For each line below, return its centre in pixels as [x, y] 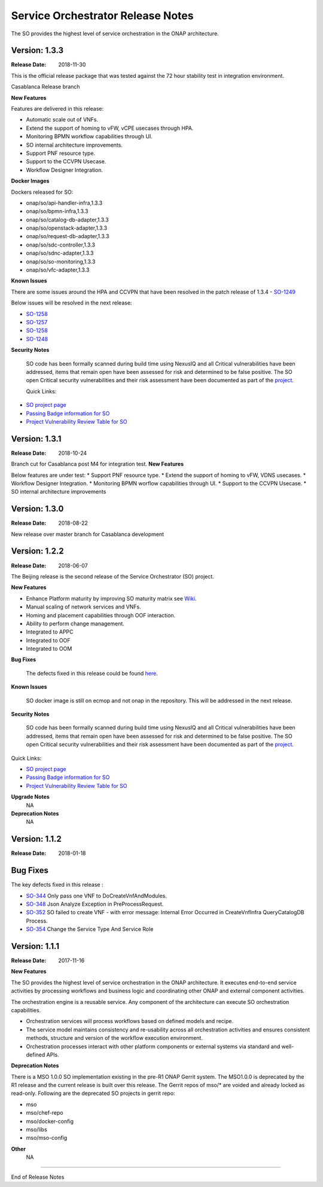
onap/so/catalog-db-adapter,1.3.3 [67, 220]
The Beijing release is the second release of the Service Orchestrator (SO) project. [113, 576]
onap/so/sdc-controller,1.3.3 [61, 245]
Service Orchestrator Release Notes [102, 16]
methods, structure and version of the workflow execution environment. [115, 1038]
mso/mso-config [47, 1138]
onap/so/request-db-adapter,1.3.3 [68, 236]
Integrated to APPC [50, 632]
